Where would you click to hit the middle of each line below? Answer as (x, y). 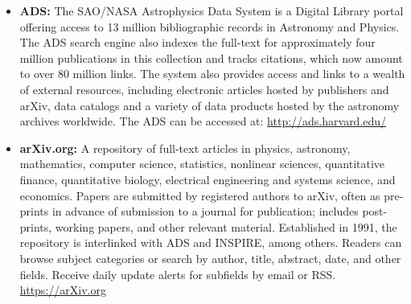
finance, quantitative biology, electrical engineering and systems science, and (208, 179)
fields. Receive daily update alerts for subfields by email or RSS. (178, 274)
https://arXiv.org (63, 290)
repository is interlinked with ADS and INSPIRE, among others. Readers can (211, 242)
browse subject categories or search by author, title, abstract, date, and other (210, 258)
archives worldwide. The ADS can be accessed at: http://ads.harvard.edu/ (203, 121)
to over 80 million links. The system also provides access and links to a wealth (212, 74)
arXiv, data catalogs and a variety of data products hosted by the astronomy (210, 105)
